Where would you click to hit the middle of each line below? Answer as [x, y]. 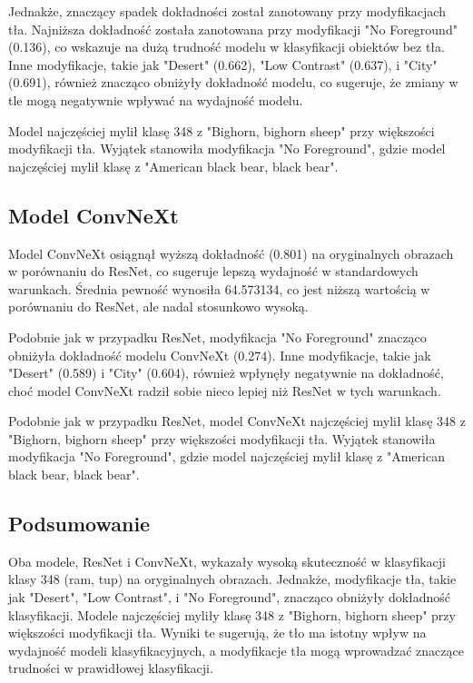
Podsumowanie [79, 524]
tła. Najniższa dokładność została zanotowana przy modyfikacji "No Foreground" [233, 29]
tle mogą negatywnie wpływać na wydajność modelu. [156, 99]
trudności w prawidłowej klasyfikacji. [111, 668]
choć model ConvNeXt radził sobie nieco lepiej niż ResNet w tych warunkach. [225, 390]
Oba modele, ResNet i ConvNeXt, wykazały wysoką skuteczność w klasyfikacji [227, 561]
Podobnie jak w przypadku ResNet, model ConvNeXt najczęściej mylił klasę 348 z [237, 421]
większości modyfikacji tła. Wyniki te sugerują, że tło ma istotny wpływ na [217, 633]
